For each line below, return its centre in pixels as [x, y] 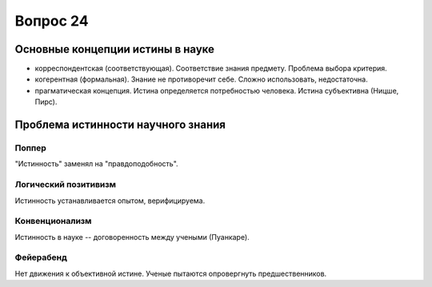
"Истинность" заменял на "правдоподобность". [97, 164]
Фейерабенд [41, 257]
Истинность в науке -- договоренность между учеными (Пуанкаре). [132, 237]
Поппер [31, 148]
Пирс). [46, 102]
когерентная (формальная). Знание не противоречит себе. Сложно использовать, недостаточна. [201, 79]
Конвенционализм [53, 221]
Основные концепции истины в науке [115, 49]
